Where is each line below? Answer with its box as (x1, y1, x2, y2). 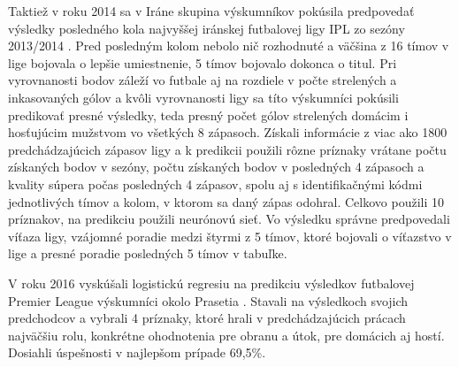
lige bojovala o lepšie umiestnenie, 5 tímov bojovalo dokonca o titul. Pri (8, 53, 397, 72)
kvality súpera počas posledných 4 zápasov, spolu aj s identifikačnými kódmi (8, 174, 423, 193)
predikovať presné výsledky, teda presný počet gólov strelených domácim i (8, 105, 409, 124)
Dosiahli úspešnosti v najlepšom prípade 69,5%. (8, 343, 266, 362)
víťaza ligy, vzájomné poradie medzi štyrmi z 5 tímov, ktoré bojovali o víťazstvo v (8, 226, 452, 245)
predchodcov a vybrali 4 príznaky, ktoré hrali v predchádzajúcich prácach (8, 309, 406, 327)
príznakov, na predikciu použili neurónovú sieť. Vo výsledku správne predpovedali (8, 210, 450, 228)
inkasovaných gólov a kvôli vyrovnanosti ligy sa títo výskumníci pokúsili (8, 88, 399, 106)
